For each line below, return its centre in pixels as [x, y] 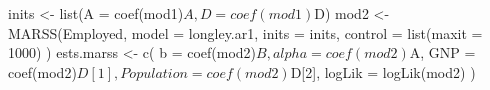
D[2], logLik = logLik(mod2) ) [383, 71]
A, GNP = [442, 52]
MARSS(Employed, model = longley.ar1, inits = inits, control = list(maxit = [245, 32]
